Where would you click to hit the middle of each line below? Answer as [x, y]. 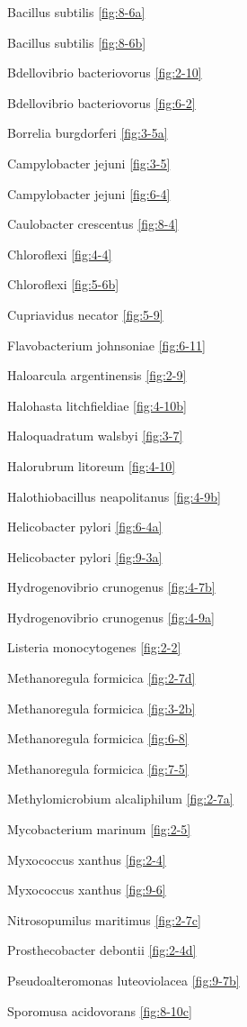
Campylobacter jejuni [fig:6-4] [89, 193]
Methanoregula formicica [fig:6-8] [98, 738]
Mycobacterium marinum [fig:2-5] [99, 829]
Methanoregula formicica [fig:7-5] [98, 768]
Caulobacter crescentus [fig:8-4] [93, 224]
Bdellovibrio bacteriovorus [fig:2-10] [105, 73]
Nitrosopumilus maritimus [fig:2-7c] [104, 919]
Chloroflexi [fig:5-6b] [63, 284]
